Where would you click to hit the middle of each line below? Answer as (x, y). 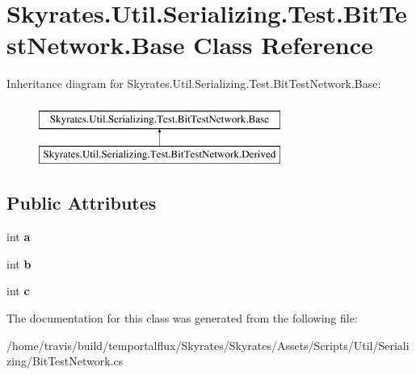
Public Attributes (82, 203)
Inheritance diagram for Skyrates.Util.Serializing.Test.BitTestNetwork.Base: (194, 83)
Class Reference (283, 45)
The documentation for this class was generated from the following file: (182, 318)
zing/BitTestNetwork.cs (65, 361)
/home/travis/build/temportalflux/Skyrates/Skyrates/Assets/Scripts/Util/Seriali (208, 345)
